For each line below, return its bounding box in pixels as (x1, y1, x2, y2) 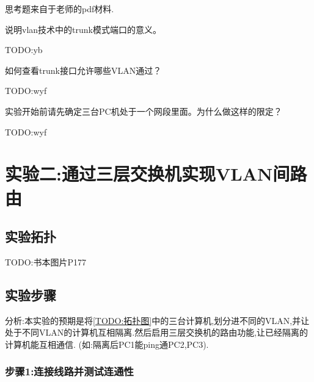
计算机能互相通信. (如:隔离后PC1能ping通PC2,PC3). (5, 337, 209, 350)
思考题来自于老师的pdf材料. (5, 2, 114, 15)
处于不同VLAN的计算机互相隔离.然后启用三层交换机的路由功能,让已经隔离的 (5, 326, 309, 339)
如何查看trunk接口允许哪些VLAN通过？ (5, 63, 162, 76)
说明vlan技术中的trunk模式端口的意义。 (5, 23, 161, 35)
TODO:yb (5, 43, 43, 56)
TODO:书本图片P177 (5, 255, 87, 268)
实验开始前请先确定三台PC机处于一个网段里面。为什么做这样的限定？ (5, 104, 282, 117)
